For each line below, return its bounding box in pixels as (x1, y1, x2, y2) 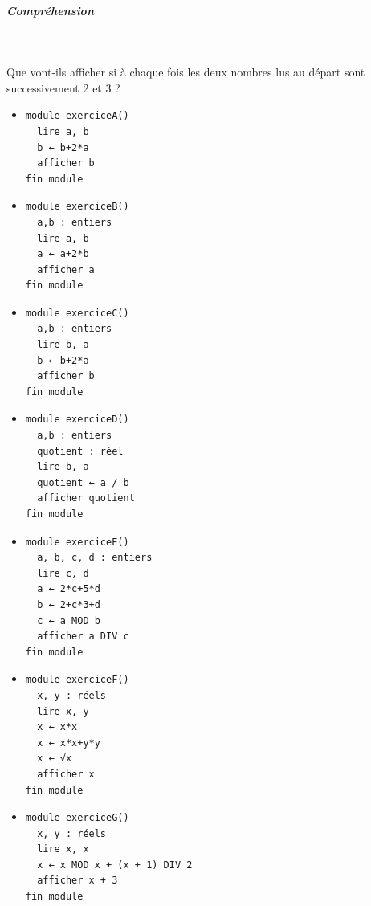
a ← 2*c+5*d (37, 583, 100, 595)
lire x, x (37, 843, 89, 855)
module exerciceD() (25, 414, 129, 426)
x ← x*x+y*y (37, 737, 100, 749)
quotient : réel (37, 445, 124, 457)
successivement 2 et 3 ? (6, 79, 120, 96)
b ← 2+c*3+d (37, 598, 100, 610)
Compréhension (6, 2, 94, 18)
